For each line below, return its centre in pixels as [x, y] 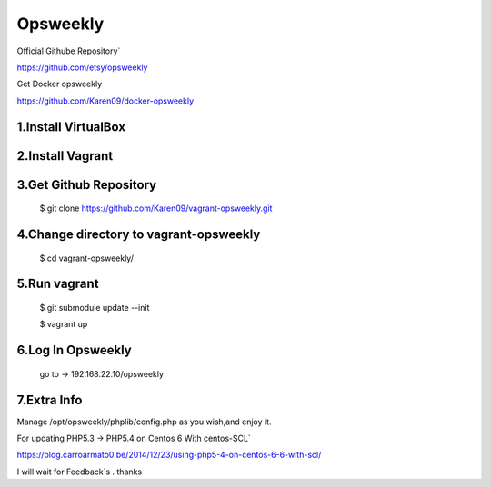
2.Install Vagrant [65, 156]
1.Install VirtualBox [71, 127]
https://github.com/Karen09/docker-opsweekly [105, 101]
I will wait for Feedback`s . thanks [80, 472]
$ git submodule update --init [95, 307]
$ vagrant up [64, 324]
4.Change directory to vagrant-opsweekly [139, 234]
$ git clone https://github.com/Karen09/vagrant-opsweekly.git [156, 208]
